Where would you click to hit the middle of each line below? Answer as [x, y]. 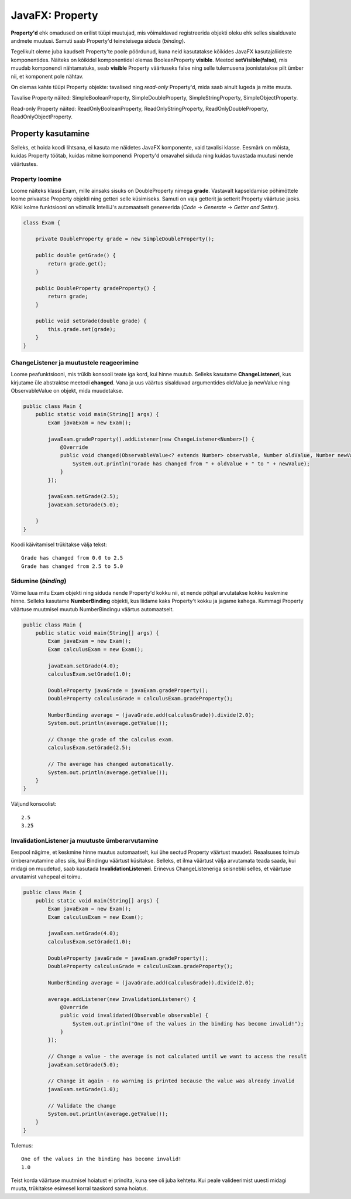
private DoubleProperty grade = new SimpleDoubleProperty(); [125, 239]
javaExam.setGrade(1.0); [83, 1089]
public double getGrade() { [76, 256]
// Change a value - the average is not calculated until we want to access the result [177, 1057]
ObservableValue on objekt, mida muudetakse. [67, 391]
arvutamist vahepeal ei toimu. [47, 877]
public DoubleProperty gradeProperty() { [96, 288]
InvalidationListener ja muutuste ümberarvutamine [85, 840]
